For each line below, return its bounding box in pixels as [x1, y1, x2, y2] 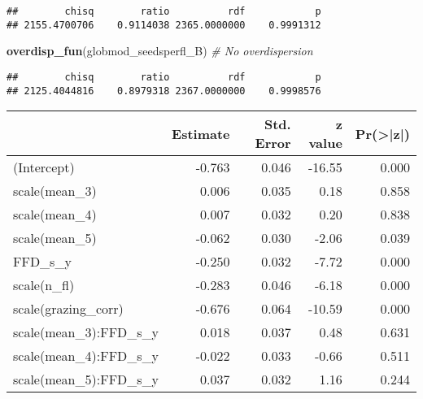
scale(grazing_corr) [13, 299, 124, 319]
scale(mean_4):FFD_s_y [13, 346, 159, 366]
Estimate [172, 124, 230, 143]
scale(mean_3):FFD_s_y [13, 323, 159, 342]
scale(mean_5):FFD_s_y [13, 370, 159, 389]
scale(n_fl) [13, 275, 75, 295]
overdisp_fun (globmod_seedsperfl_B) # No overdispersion [7, 42, 313, 59]
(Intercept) [13, 158, 75, 177]
